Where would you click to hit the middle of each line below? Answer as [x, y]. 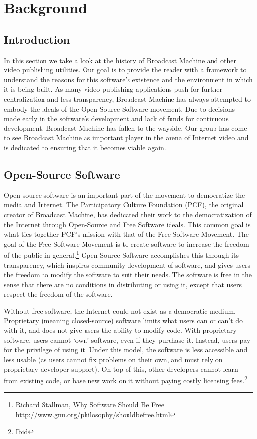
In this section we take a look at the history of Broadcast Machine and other [120, 60]
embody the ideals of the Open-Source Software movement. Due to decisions [120, 108]
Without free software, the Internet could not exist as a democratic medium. [120, 310]
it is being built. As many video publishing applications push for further [113, 89]
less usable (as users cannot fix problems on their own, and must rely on [113, 359]
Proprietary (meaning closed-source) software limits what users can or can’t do [124, 320]
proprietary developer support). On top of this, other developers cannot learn [121, 369]
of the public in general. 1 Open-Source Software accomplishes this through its [121, 254]
